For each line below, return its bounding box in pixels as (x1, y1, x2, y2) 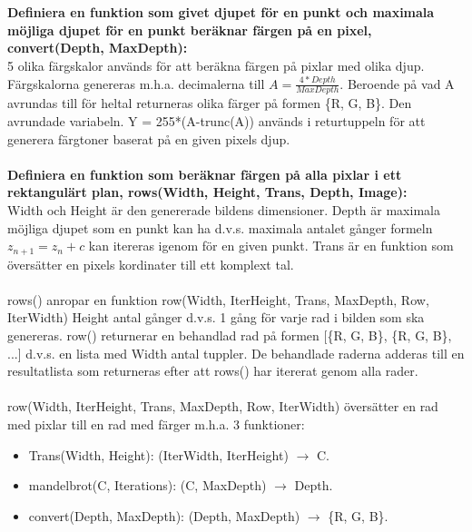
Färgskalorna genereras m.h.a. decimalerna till (7, 74, 265, 93)
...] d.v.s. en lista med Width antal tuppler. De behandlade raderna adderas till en (7, 343, 465, 362)
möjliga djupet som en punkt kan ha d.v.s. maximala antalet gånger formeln (7, 218, 433, 237)
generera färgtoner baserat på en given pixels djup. (7, 129, 290, 148)
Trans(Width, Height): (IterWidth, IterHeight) (28, 445, 289, 464)
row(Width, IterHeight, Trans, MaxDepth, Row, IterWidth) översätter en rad (7, 397, 438, 416)
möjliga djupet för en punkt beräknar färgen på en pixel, (7, 20, 372, 39)
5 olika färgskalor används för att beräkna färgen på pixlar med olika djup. (7, 55, 425, 74)
